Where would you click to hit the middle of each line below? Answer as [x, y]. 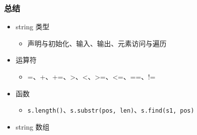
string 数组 [33, 126]
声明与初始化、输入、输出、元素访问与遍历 [97, 43]
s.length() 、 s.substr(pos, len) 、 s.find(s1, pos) [111, 110]
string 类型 [33, 27]
